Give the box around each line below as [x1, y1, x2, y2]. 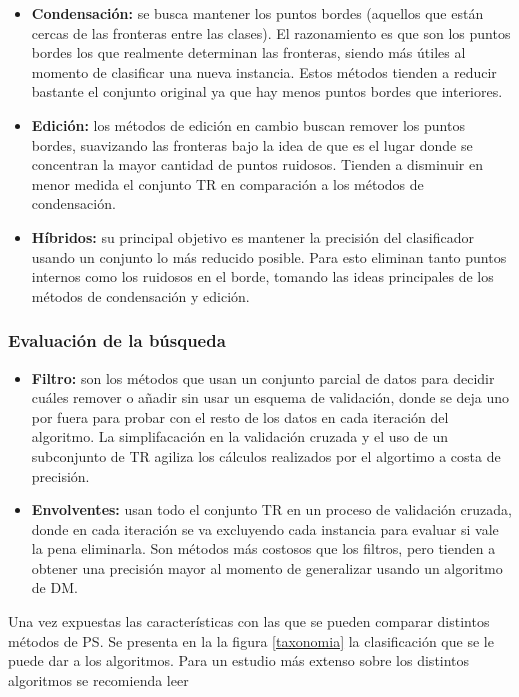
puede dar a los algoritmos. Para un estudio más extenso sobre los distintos [8, 650, 470, 671]
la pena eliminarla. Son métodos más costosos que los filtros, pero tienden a [31, 538, 496, 559]
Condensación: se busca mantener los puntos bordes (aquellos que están [31, 3, 484, 23]
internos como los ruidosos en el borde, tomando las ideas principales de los [31, 266, 494, 287]
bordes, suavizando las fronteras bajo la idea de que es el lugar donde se [31, 134, 473, 155]
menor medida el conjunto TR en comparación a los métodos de [31, 173, 424, 194]
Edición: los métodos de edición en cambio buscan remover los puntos [31, 114, 465, 135]
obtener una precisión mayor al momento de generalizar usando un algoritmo [31, 557, 503, 578]
